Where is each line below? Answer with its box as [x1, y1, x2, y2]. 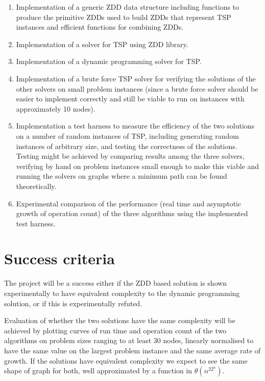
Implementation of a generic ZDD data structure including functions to [16, 2, 239, 12]
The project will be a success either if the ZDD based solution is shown [4, 278, 227, 288]
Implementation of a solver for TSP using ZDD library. [16, 38, 188, 49]
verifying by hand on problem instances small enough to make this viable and [16, 160, 259, 171]
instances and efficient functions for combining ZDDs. [16, 22, 184, 32]
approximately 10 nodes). [16, 103, 95, 114]
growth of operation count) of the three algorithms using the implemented [16, 208, 248, 219]
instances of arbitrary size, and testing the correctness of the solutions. [16, 140, 237, 151]
